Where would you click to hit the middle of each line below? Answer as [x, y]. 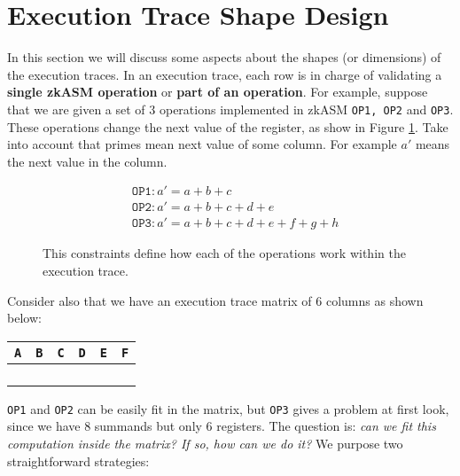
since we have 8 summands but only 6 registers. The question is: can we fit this [222, 426]
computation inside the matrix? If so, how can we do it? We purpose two [205, 444]
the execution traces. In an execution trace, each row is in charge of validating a [225, 74]
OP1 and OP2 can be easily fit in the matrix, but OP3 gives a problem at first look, [228, 408]
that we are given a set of [76, 109]
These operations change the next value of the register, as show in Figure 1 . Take [228, 126]
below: [24, 318]
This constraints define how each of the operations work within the [224, 253]
